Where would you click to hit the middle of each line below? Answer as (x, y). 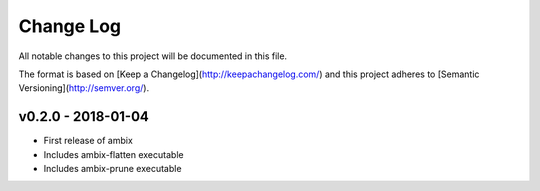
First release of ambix (88, 141)
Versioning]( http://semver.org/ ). (84, 88)
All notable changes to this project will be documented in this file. (153, 56)
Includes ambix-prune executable (112, 169)
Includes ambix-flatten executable (113, 154)
